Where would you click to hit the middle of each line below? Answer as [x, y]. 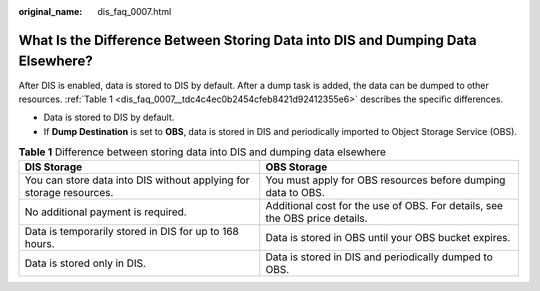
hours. [39, 244]
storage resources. [69, 193]
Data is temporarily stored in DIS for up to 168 [131, 232]
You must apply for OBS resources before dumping [385, 180]
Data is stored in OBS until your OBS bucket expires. [388, 238]
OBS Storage [296, 167]
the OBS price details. [317, 218]
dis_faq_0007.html [134, 11]
